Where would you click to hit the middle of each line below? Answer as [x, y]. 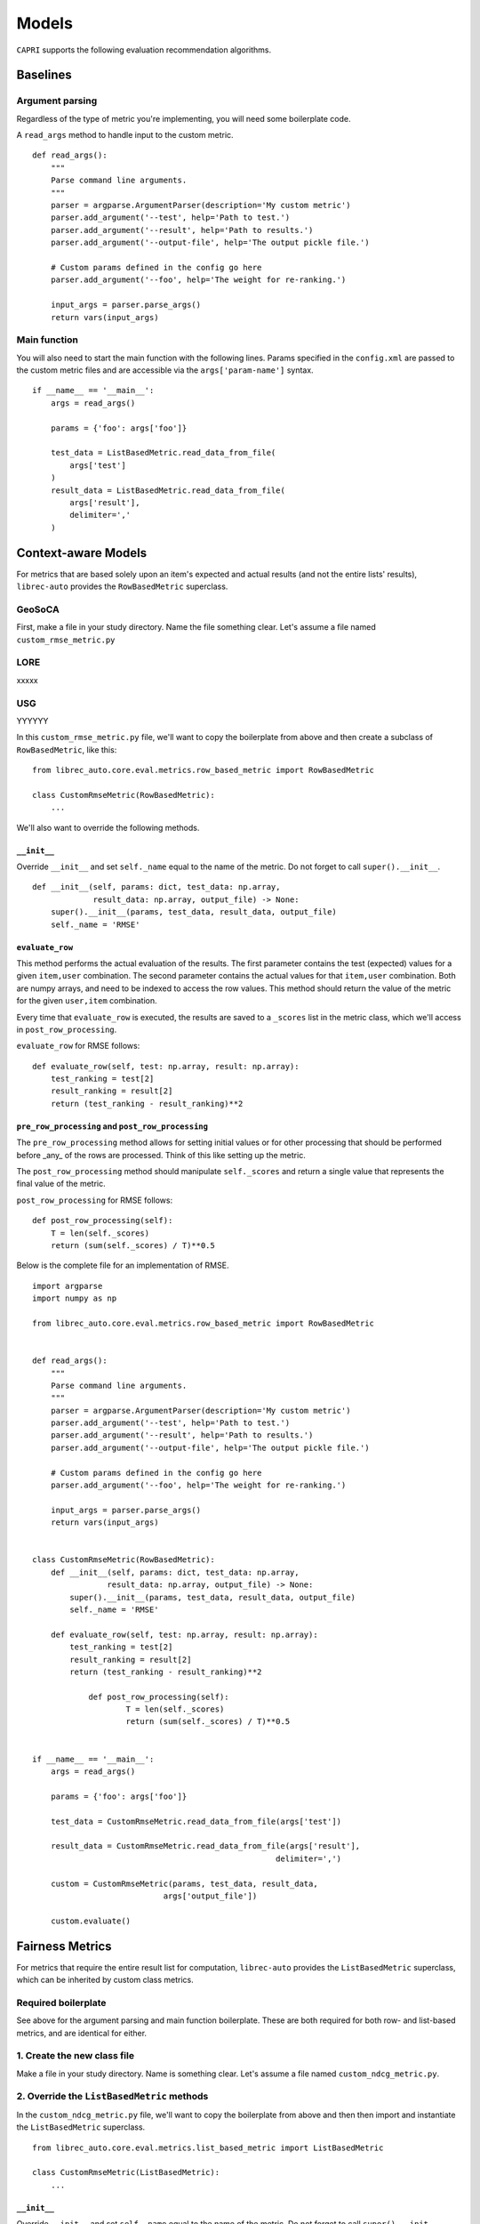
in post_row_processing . [67, 1029]
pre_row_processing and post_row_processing [112, 1126]
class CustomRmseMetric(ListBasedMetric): [126, 2172]
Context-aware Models [82, 553]
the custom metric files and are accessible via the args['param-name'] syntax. [165, 370]
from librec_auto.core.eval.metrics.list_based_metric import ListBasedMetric [208, 2147]
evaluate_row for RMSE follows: [78, 1046]
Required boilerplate [61, 2002]
